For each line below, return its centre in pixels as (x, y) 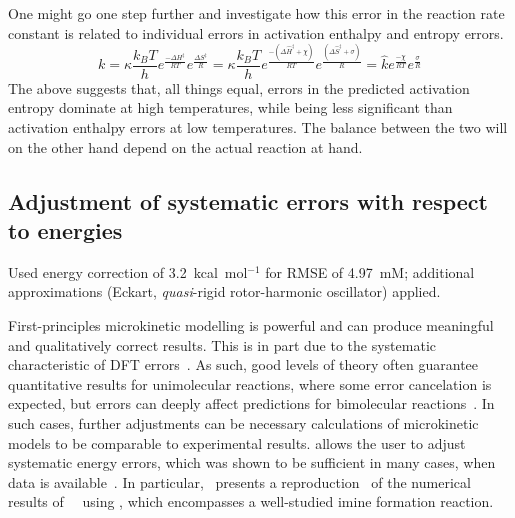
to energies (65, 230)
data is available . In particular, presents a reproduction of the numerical (239, 481)
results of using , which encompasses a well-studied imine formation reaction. (251, 501)
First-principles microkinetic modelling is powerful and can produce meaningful (251, 325)
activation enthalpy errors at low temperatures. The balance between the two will (258, 127)
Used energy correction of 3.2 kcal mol (128, 271)
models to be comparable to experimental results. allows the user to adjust (237, 442)
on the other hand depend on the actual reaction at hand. (185, 146)
